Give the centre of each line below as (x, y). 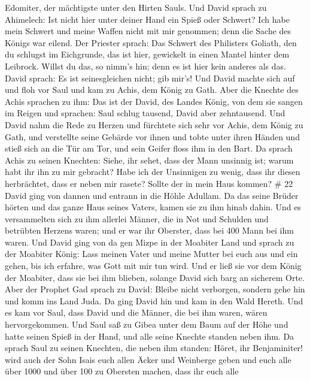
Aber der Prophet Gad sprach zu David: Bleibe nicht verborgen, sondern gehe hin (155, 289)
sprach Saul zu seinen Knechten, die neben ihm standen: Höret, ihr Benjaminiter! (154, 348)
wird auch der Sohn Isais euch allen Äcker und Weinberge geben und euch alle (148, 359)
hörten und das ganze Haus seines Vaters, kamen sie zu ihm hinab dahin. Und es (153, 207)
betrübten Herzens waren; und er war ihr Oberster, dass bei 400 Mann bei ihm (149, 230)
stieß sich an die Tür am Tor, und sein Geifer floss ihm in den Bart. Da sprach (149, 148)
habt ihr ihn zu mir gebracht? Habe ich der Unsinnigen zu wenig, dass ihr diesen (153, 172)
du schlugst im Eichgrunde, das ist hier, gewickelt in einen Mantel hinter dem (147, 54)
